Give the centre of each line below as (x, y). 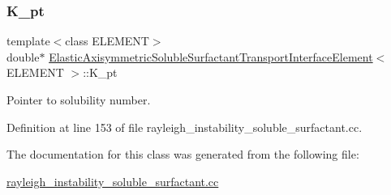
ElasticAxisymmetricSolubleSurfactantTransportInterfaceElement (211, 56)
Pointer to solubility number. (79, 100)
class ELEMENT (107, 41)
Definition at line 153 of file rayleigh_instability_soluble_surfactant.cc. (185, 127)
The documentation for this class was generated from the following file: (183, 154)
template (28, 41)
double (23, 56)
